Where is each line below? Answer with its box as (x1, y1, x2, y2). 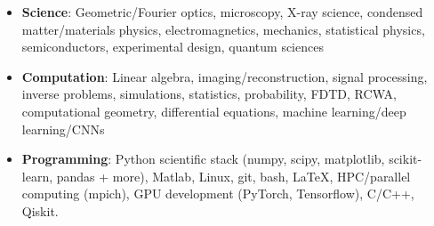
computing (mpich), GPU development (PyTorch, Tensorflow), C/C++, (21, 184, 414, 203)
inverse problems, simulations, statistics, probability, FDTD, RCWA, (21, 85, 397, 103)
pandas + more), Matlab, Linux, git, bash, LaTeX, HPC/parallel (56, 166, 411, 185)
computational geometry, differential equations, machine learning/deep (21, 101, 406, 120)
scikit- (389, 149, 422, 168)
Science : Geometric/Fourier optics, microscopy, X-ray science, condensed (21, 3, 423, 20)
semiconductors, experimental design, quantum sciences (21, 37, 324, 56)
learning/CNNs (21, 119, 105, 138)
